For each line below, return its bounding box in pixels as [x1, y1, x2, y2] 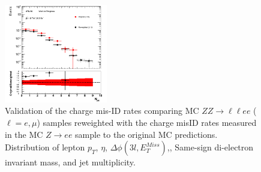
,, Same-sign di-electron [167, 141, 254, 153]
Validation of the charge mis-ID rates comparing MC [5, 104, 199, 117]
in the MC [5, 128, 43, 140]
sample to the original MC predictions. [75, 128, 218, 140]
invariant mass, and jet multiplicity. [5, 156, 136, 168]
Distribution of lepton [5, 141, 85, 153]
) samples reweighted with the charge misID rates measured [37, 116, 257, 128]
